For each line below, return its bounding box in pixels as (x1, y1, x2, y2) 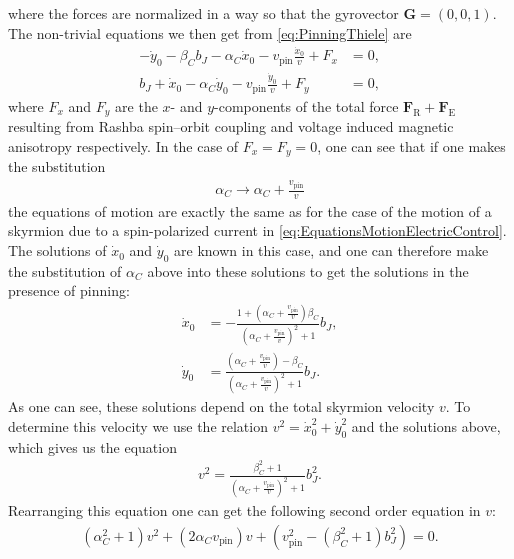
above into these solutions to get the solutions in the (147, 260, 469, 281)
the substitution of (8, 260, 122, 281)
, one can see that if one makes (317, 136, 506, 156)
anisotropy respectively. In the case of (8, 136, 239, 156)
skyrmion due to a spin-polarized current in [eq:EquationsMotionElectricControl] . (8, 220, 507, 241)
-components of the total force (214, 95, 399, 116)
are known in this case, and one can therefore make (174, 240, 489, 261)
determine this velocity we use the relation (8, 416, 268, 437)
